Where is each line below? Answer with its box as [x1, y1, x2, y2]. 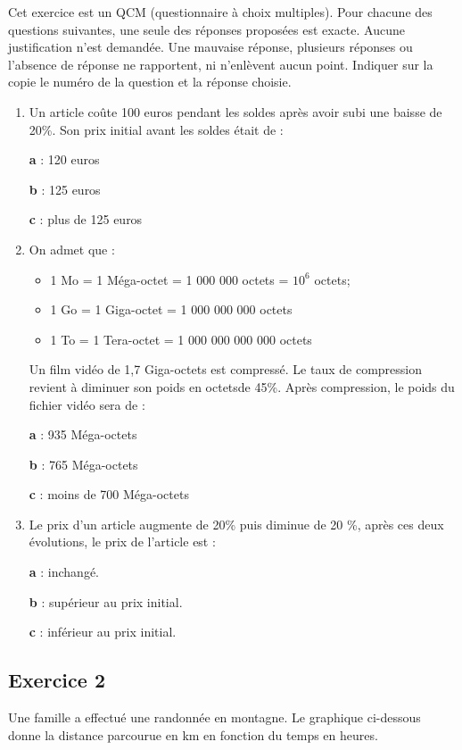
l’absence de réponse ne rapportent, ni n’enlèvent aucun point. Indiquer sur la [8, 54, 433, 73]
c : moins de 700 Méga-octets [29, 485, 189, 504]
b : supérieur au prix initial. [29, 592, 183, 611]
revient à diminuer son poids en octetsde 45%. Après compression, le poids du [29, 377, 455, 396]
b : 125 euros [29, 179, 101, 198]
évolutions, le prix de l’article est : [29, 532, 216, 551]
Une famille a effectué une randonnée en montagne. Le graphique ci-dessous [8, 708, 421, 727]
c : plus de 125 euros [29, 210, 143, 229]
